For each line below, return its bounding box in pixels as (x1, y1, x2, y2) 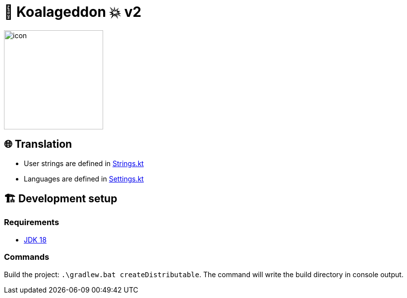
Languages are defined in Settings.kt (24, 174, 144, 183)
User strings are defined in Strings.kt (24, 159, 144, 168)
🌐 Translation (4, 138, 72, 151)
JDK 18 (24, 235, 47, 244)
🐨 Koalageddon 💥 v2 (4, 3, 142, 20)
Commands (4, 252, 50, 262)
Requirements (4, 217, 59, 228)
